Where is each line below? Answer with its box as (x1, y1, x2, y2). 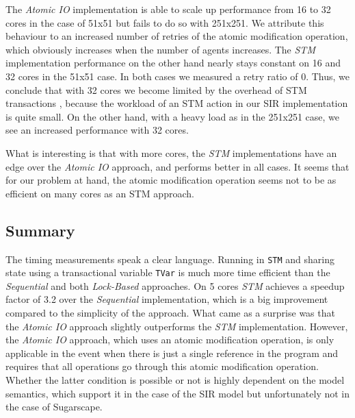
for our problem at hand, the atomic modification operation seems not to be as (5, 173, 337, 187)
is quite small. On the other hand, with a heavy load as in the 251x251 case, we (5, 109, 339, 123)
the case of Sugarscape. (5, 399, 103, 414)
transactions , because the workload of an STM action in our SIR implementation (5, 96, 348, 110)
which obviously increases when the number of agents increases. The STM (5, 42, 315, 56)
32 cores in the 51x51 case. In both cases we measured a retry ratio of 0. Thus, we (5, 69, 350, 83)
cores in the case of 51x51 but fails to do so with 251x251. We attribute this (5, 15, 324, 29)
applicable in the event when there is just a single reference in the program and (5, 345, 339, 360)
